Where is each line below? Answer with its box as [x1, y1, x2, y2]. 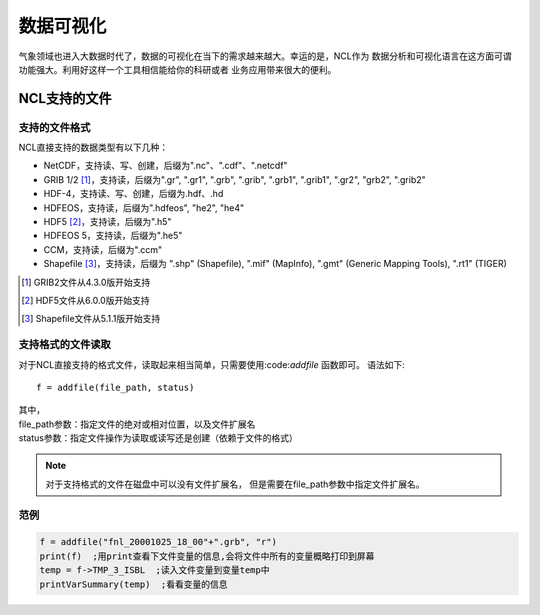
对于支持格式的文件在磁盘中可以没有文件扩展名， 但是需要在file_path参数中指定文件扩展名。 [45, 478, 425, 490]
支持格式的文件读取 [18, 338, 112, 352]
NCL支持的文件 [18, 90, 112, 107]
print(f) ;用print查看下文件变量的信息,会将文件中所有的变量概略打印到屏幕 [39, 550, 375, 562]
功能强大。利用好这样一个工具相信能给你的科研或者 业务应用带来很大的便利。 [18, 63, 337, 75]
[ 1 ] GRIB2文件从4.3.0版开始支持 [21, 276, 151, 288]
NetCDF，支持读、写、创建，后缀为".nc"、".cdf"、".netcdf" [43, 160, 289, 172]
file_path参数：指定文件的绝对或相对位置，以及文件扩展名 [18, 418, 256, 430]
